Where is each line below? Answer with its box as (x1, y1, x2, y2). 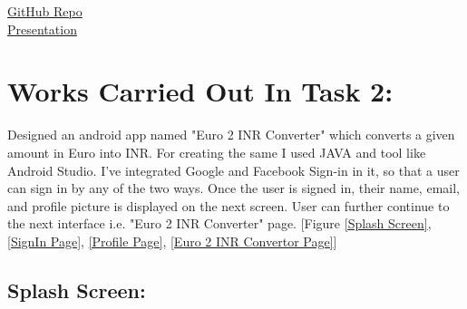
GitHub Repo (7, 2, 83, 20)
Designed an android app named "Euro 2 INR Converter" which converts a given (7, 125, 455, 144)
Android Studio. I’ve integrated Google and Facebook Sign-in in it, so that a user (7, 160, 460, 179)
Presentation (7, 19, 77, 38)
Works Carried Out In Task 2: (7, 72, 394, 110)
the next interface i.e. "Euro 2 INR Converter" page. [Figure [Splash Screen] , (7, 214, 432, 233)
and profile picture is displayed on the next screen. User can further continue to (7, 196, 450, 215)
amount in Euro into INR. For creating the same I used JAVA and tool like (7, 142, 426, 161)
